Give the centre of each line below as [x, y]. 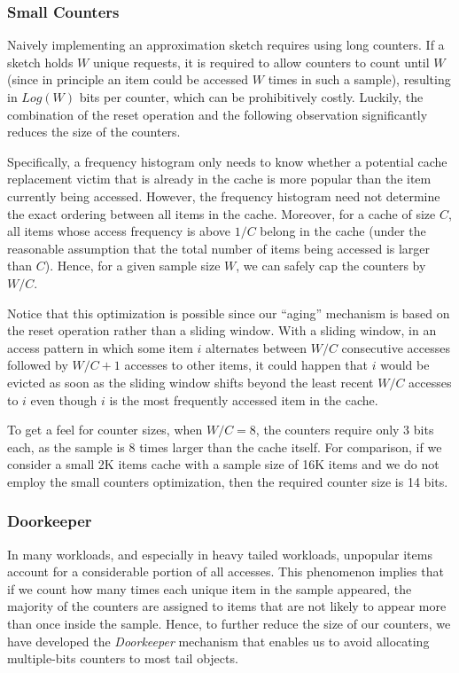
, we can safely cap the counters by [331, 266]
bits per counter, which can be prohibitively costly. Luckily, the [251, 97]
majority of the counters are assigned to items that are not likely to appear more [227, 606]
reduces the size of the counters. [94, 132]
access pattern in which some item [100, 347]
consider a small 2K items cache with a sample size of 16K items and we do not [223, 464]
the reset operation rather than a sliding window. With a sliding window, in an [222, 330]
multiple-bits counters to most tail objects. [123, 658]
